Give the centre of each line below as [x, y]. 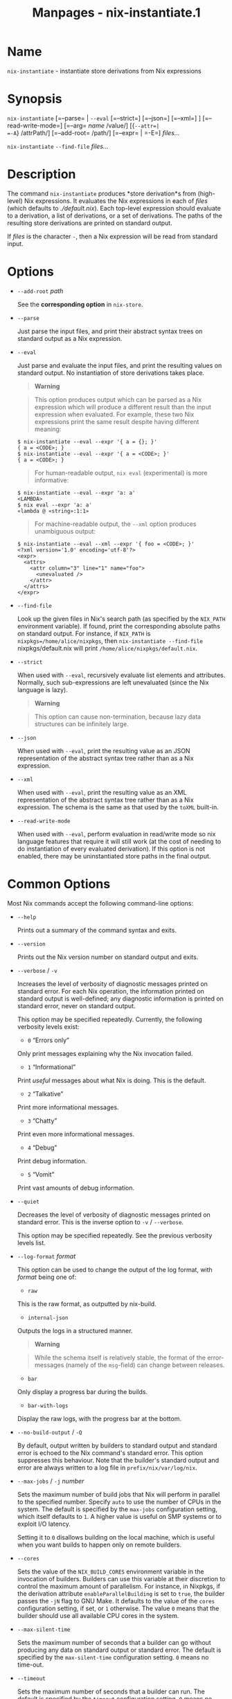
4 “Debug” [42, 1147]
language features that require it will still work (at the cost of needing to [119, 841]
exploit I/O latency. [44, 1524]
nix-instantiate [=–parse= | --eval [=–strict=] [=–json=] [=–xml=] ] [104, 118]
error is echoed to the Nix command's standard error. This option [110, 1452]
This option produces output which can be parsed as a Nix [118, 399]
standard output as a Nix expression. [70, 338]
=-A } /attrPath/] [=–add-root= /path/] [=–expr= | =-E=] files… [93, 132]
